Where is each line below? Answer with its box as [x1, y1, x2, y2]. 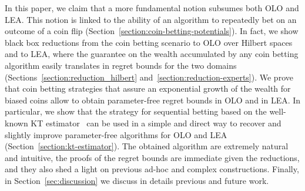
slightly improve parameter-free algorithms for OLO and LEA [5, 128, 227, 140]
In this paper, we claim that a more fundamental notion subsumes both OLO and [5, 2, 299, 14]
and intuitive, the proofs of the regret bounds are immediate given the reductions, [5, 151, 300, 163]
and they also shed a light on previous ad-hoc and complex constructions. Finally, [5, 163, 299, 175]
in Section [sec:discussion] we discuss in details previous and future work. [5, 174, 269, 186]
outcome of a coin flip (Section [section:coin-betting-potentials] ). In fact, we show [5, 25, 299, 37]
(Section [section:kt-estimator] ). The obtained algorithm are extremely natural [5, 140, 289, 152]
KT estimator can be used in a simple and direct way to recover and [31, 116, 281, 129]
